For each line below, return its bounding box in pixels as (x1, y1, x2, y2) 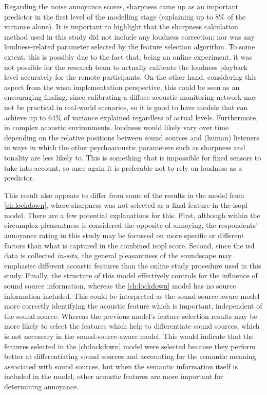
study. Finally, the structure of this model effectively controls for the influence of (4, 270, 258, 281)
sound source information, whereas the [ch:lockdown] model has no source (4, 280, 236, 291)
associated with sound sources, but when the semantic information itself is (4, 361, 238, 371)
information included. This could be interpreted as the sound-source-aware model (4, 290, 260, 301)
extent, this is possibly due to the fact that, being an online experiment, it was (4, 51, 252, 62)
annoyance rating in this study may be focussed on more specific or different (4, 230, 244, 241)
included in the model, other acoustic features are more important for (4, 371, 223, 382)
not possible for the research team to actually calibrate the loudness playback (4, 61, 248, 72)
